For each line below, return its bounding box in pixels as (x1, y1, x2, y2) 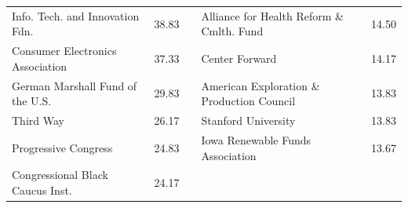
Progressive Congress (12, 139, 113, 155)
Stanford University (201, 112, 296, 129)
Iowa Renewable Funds (201, 131, 311, 148)
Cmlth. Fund (201, 23, 264, 39)
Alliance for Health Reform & (201, 7, 344, 24)
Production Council (201, 93, 296, 109)
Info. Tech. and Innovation (12, 7, 140, 24)
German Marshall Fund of (12, 77, 137, 93)
